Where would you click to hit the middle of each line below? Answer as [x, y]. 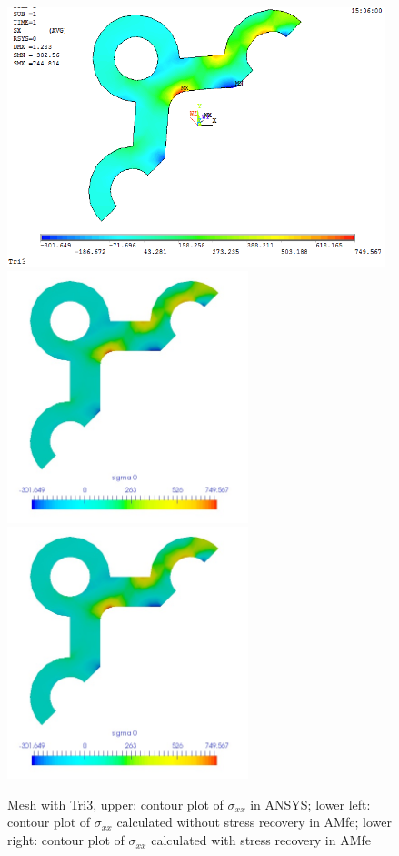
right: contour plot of [66, 840]
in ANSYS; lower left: [310, 804]
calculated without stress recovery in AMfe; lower [254, 822]
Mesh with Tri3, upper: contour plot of [115, 804]
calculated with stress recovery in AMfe [261, 840]
